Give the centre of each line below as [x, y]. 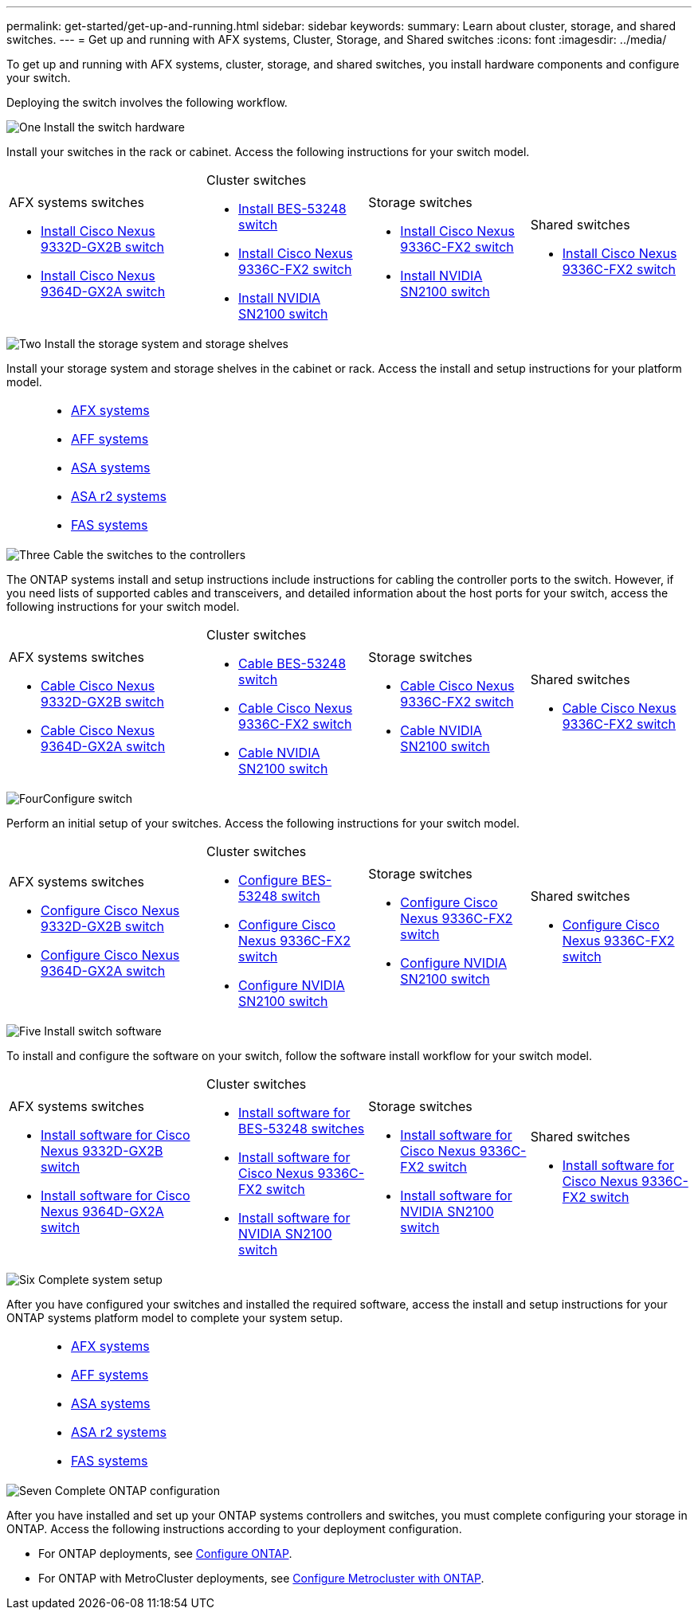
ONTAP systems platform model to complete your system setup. [175, 1318]
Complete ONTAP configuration [137, 1491]
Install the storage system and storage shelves [166, 344]
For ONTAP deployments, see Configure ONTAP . [165, 1553]
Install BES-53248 [292, 209]
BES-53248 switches [302, 1129]
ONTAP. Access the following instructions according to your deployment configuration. [234, 1529]
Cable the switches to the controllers [149, 555]
